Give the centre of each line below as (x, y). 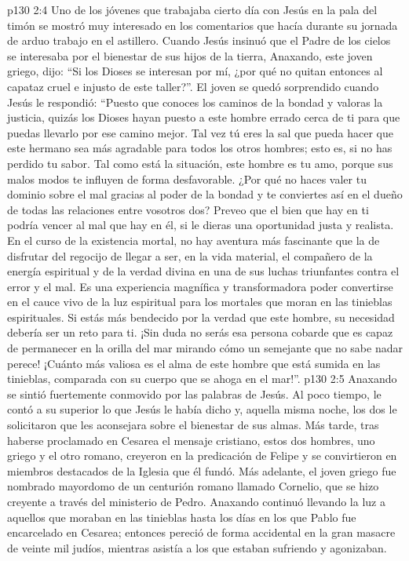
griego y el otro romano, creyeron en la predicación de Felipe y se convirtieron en (202, 455)
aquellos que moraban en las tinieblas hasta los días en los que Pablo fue (182, 517)
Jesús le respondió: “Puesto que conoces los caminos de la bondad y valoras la (195, 102)
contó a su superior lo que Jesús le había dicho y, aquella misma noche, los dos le (202, 409)
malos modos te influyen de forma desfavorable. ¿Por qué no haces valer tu (187, 178)
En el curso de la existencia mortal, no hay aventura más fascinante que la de (194, 240)
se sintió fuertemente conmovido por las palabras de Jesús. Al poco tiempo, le (194, 393)
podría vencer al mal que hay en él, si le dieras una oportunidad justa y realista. (201, 225)
